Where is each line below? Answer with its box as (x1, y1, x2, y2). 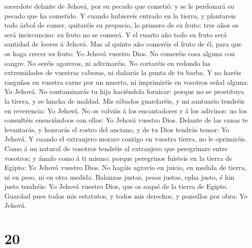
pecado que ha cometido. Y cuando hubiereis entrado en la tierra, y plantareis (4, 10, 236, 20)
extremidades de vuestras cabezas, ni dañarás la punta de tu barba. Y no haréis (4, 67, 241, 77)
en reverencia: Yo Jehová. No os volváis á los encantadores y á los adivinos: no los (4, 105, 247, 115)
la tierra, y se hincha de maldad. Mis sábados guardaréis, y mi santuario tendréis (4, 95, 245, 106)
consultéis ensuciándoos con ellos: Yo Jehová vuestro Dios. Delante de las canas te (4, 115, 248, 125)
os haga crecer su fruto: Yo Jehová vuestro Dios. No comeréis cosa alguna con (4, 48, 235, 58)
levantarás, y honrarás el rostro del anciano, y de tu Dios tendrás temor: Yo (4, 124, 230, 134)
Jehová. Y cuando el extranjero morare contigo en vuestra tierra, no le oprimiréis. (4, 134, 247, 144)
